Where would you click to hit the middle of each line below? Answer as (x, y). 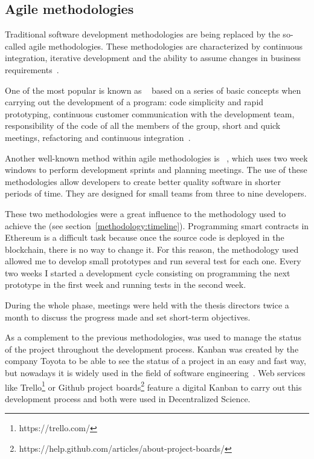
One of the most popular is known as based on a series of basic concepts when (153, 90)
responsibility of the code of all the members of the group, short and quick (143, 125)
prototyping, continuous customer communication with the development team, (150, 113)
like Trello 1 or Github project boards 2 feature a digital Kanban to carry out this (153, 386)
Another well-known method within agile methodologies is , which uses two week (156, 158)
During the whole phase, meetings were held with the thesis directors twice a (147, 305)
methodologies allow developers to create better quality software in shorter (143, 181)
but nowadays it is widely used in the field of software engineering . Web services (155, 373)
